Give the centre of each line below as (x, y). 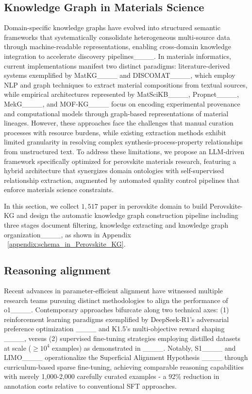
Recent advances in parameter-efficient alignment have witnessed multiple (113, 291)
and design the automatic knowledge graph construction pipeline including (127, 215)
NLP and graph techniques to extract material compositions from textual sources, (126, 84)
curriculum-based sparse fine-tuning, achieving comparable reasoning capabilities (124, 367)
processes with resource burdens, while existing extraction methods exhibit (115, 132)
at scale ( (18, 348)
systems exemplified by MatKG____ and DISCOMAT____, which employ (120, 75)
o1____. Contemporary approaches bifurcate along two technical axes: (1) (117, 310)
